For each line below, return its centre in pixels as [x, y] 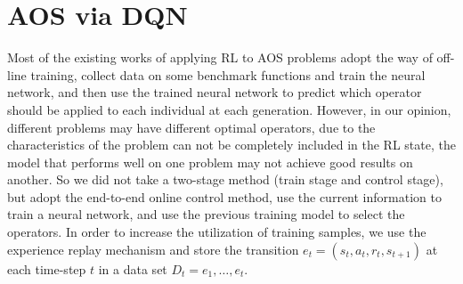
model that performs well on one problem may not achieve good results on [210, 162]
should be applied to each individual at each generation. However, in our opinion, [229, 109]
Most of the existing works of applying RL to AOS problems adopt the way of [220, 57]
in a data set [133, 268]
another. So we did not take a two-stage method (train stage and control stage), [225, 179]
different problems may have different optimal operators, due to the [191, 127]
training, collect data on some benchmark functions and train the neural [228, 74]
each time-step [47, 268]
